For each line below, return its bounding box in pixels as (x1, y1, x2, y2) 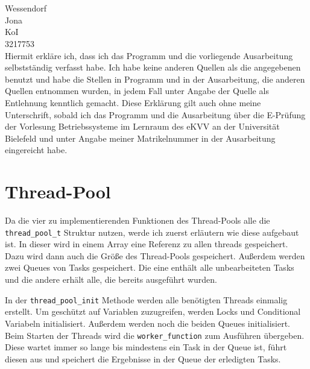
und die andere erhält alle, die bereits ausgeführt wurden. (5, 273, 217, 286)
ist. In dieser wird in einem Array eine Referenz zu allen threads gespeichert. (5, 238, 288, 250)
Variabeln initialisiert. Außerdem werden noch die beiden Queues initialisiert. (5, 317, 290, 329)
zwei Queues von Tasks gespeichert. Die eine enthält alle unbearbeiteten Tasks (5, 261, 294, 274)
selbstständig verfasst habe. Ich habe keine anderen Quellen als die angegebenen (5, 61, 301, 74)
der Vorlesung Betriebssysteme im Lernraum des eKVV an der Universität (5, 120, 280, 133)
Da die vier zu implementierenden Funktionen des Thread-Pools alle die (5, 214, 270, 227)
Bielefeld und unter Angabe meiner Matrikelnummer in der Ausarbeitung (5, 131, 276, 144)
